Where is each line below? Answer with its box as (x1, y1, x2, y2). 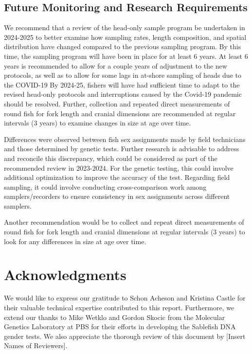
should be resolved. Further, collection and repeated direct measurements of (4, 98, 230, 108)
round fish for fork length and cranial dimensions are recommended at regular (4, 108, 236, 118)
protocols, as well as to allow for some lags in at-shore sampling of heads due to (4, 70, 241, 80)
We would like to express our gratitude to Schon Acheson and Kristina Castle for (4, 293, 246, 303)
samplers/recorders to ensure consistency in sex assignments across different (4, 191, 230, 201)
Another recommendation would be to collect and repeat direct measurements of (4, 217, 244, 227)
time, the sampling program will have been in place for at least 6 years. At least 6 (4, 51, 248, 61)
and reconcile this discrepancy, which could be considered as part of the (4, 153, 217, 163)
